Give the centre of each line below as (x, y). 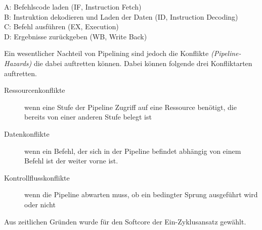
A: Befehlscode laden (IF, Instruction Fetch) (73, 7)
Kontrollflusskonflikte (37, 177)
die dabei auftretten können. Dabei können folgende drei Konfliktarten (143, 63)
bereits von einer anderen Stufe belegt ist (88, 117)
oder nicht (40, 204)
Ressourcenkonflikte (35, 90)
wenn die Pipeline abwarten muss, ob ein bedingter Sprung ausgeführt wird (141, 194)
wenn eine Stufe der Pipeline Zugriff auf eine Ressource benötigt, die (130, 107)
